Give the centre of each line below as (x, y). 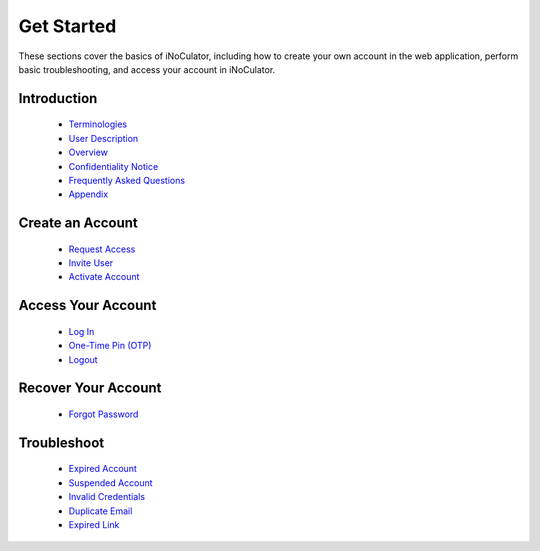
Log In (81, 331)
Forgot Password (103, 414)
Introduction (58, 98)
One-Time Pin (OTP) (110, 346)
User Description (103, 138)
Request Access (102, 249)
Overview (88, 152)
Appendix (88, 194)
